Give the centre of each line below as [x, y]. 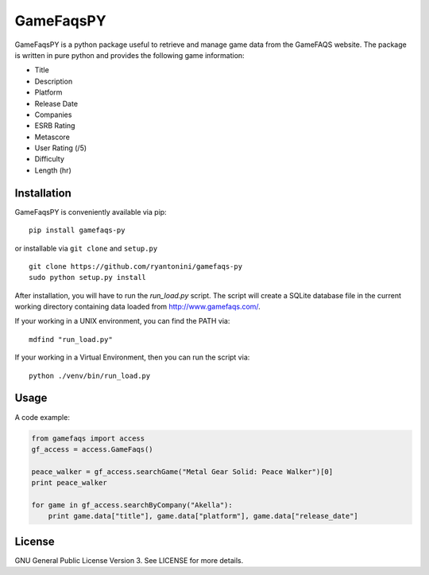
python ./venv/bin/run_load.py [90, 375]
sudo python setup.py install [88, 278]
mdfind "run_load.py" [71, 339]
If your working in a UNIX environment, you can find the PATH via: [122, 321]
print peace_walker [69, 483]
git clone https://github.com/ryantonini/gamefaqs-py [135, 266]
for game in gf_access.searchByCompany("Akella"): [132, 505]
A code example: [43, 417]
